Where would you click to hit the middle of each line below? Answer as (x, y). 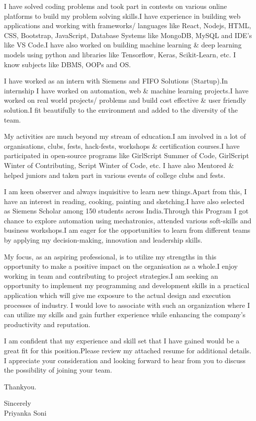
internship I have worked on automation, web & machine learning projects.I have (126, 90)
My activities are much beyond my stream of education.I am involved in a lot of (125, 136)
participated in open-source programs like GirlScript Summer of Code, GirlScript (127, 155)
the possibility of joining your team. (58, 370)
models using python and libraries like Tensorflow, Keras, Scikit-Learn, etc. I (120, 54)
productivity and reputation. (47, 324)
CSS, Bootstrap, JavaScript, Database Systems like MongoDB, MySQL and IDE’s (128, 35)
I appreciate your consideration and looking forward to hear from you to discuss (125, 360)
